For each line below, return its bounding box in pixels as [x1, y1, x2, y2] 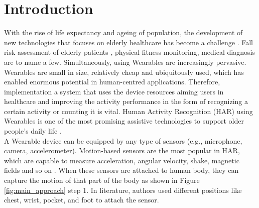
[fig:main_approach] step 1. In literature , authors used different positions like [4, 184, 242, 195]
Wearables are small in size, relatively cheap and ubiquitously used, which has [4, 66, 244, 77]
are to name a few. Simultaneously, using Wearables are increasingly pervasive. [4, 56, 246, 67]
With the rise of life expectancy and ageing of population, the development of [4, 27, 243, 38]
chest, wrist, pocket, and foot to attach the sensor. [4, 194, 159, 205]
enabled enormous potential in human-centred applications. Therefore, [4, 76, 220, 87]
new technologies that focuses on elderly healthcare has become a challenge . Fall [4, 37, 253, 47]
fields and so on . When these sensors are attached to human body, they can [4, 165, 239, 175]
